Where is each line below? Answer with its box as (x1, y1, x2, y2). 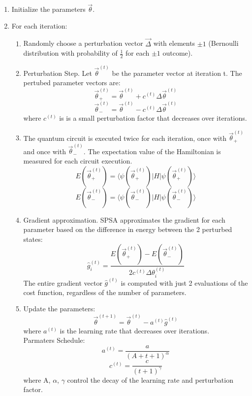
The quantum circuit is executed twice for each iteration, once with (23, 132, 226, 143)
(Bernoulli (208, 38, 239, 48)
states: (23, 233, 43, 244)
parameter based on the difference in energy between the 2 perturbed (23, 224, 232, 234)
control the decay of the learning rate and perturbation (67, 374, 233, 385)
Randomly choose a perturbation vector (23, 38, 143, 48)
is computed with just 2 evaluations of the (121, 277, 248, 288)
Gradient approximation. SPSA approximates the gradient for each (23, 214, 225, 225)
